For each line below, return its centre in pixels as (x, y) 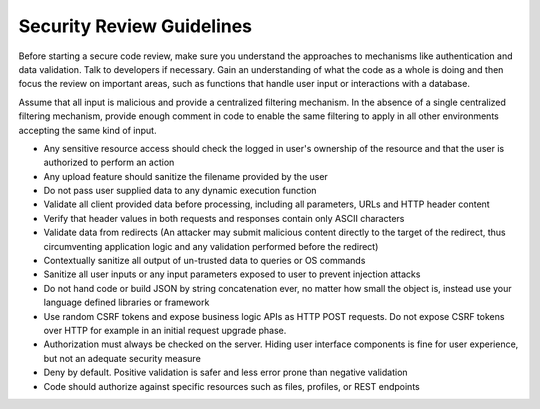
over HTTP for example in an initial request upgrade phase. (165, 330)
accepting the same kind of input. (87, 130)
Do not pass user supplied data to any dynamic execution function (180, 191)
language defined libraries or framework (126, 302)
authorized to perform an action (109, 162)
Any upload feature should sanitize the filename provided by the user (186, 176)
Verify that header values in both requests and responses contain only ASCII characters (224, 218)
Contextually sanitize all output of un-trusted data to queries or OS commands (204, 261)
